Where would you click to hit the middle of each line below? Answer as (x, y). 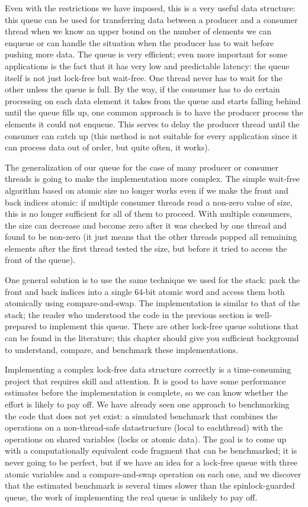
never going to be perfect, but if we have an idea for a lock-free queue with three (151, 462)
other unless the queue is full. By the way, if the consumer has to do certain (142, 89)
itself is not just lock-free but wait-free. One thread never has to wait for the (144, 77)
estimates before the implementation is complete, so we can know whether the (146, 392)
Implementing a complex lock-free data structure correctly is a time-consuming (148, 369)
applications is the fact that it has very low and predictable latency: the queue (147, 65)
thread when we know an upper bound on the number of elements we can (138, 31)
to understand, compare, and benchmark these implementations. (121, 349)
